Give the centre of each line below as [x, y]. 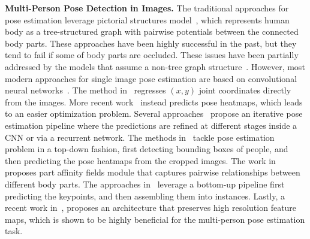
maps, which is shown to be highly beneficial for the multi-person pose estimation [155, 219]
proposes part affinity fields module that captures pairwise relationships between [153, 172]
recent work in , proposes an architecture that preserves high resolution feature [151, 208]
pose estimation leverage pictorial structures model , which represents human [147, 19]
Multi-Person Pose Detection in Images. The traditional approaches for [147, 8]
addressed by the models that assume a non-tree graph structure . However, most [155, 66]
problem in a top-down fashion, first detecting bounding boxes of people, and [147, 149]
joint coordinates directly [245, 90]
